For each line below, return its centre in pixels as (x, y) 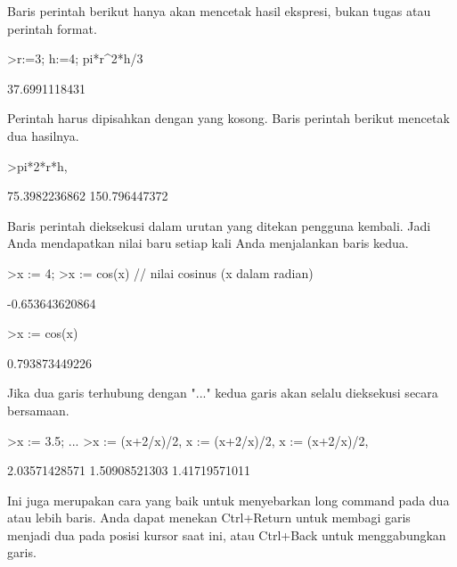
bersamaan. (38, 410)
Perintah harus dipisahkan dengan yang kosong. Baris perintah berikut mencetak (228, 118)
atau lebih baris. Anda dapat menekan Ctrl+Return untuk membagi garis (209, 518)
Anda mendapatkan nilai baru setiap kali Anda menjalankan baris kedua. (208, 243)
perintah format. (52, 28)
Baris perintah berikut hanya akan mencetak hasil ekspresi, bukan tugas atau (219, 11)
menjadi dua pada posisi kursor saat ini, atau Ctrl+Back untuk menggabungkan (227, 534)
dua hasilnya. (43, 135)
